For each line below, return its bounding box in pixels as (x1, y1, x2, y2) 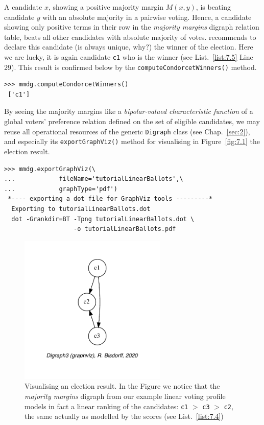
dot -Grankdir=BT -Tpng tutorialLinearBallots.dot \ (11, 215, 195, 223)
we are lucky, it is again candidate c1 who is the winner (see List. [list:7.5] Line (4, 51, 253, 62)
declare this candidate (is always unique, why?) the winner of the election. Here (4, 41, 253, 52)
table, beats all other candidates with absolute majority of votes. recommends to (4, 31, 256, 42)
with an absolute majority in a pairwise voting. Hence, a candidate (42, 11, 252, 22)
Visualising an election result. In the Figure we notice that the (25, 381, 220, 391)
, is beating (196, 2, 231, 12)
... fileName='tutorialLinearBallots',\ (4, 175, 183, 183)
